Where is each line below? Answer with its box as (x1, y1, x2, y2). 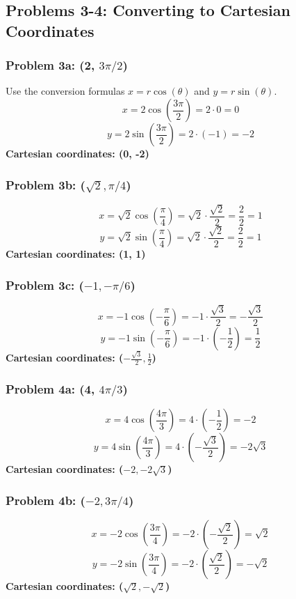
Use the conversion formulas (6, 84, 125, 98)
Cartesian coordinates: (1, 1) (6, 247, 146, 261)
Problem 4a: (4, (6, 380, 95, 398)
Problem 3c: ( (6, 276, 84, 293)
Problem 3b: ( (6, 176, 85, 193)
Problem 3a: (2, (6, 56, 95, 74)
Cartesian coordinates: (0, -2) (6, 146, 149, 161)
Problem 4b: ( (6, 491, 85, 508)
